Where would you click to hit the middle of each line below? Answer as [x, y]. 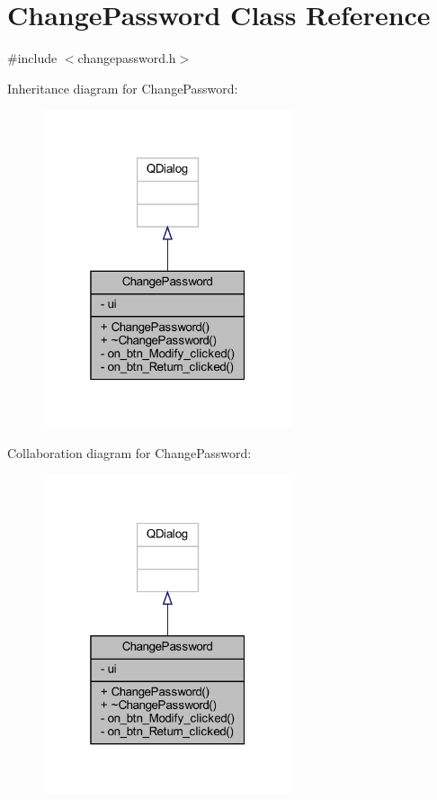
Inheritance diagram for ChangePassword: [123, 88]
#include [32, 58]
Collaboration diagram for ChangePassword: [129, 453]
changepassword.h [127, 58]
